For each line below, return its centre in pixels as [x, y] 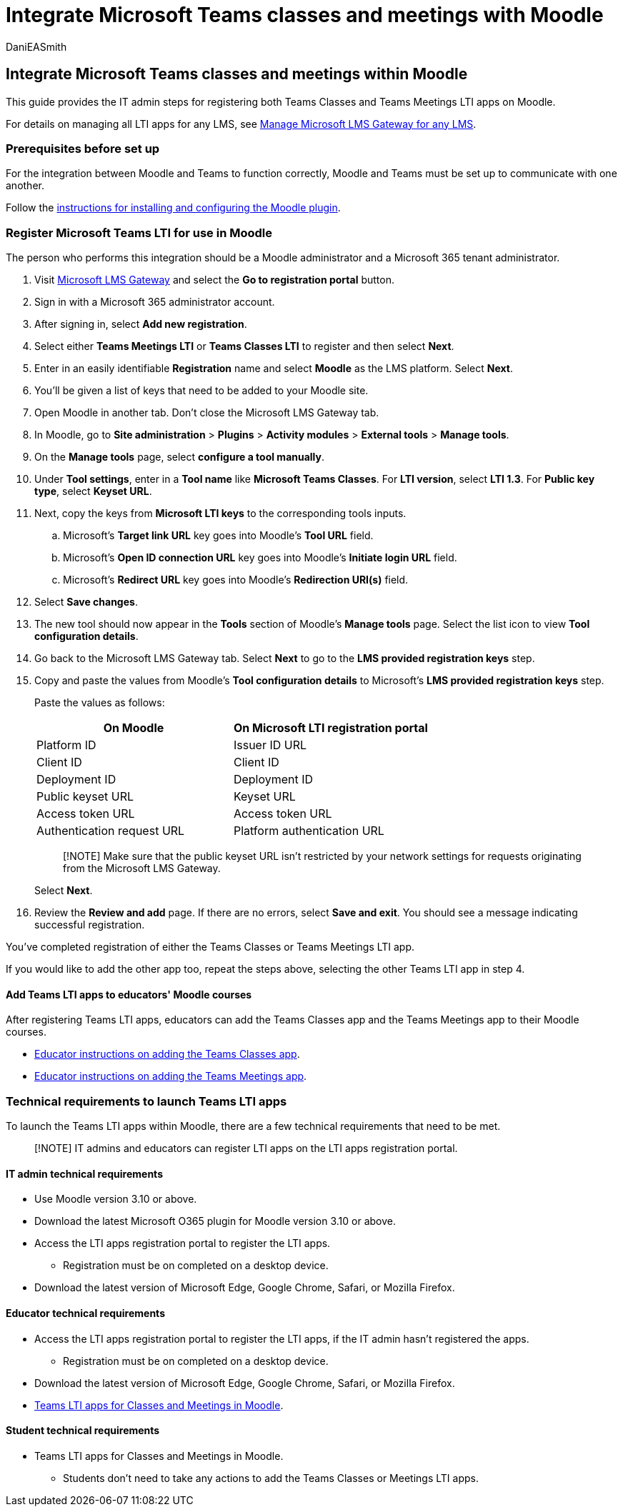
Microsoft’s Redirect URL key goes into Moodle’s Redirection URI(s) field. [236, 580]
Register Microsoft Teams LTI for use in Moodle [139, 232]
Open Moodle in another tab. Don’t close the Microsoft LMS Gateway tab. [207, 413]
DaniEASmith [36, 46]
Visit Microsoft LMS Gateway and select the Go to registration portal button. [214, 280]
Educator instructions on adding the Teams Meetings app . [171, 1076]
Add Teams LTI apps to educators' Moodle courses [129, 994]
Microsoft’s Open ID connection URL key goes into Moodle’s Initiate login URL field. [260, 558]
